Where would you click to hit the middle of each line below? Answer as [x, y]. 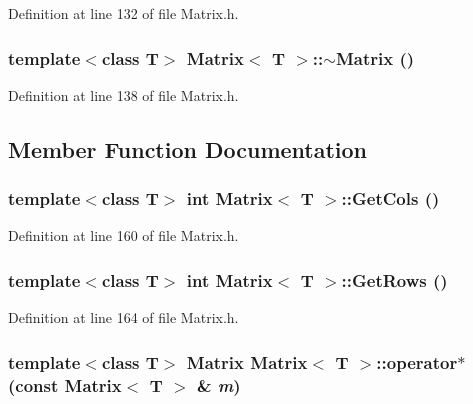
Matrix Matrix [247, 361]
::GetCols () [390, 198]
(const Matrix [65, 384]
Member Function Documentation [188, 148]
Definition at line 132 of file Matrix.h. [123, 13]
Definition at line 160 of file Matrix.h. [123, 235]
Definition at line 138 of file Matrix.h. [123, 94]
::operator [417, 361]
